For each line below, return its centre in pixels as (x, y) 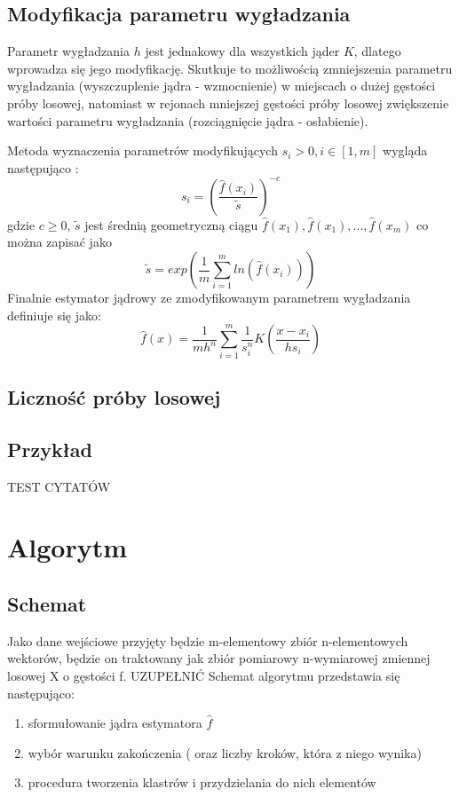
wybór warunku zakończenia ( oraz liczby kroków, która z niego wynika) (225, 752)
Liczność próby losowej (114, 396)
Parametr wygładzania (68, 51)
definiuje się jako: (54, 315)
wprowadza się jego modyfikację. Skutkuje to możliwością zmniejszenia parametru (230, 68)
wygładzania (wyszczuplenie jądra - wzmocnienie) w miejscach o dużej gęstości (222, 86)
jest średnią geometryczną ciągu (171, 224)
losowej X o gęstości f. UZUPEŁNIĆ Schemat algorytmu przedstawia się (204, 675)
